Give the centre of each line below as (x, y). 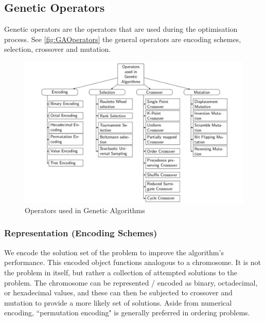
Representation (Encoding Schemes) (81, 233)
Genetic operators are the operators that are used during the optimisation (121, 29)
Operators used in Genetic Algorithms (85, 210)
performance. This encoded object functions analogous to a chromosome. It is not (133, 262)
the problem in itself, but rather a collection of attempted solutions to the (121, 272)
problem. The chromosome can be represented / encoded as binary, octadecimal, (131, 282)
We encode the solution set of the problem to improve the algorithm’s (114, 252)
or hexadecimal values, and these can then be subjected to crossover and (118, 292)
